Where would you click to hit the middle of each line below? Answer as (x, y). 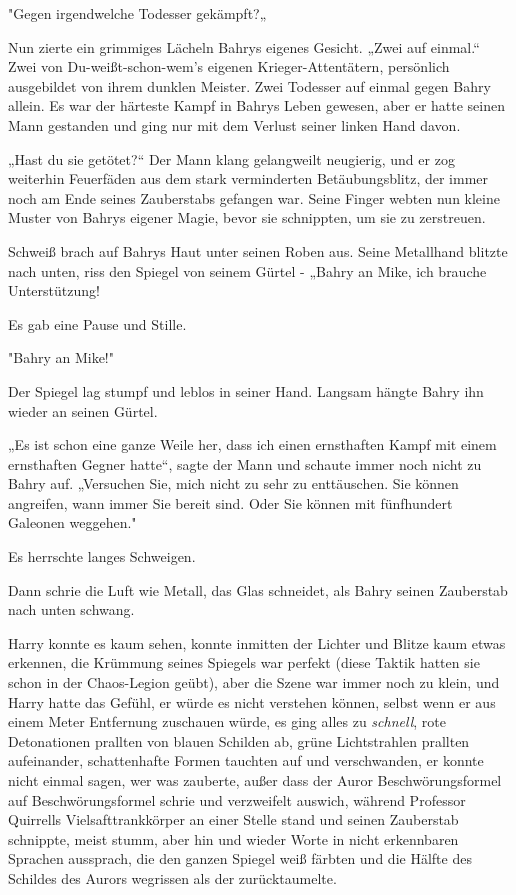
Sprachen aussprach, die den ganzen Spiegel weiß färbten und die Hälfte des (240, 858)
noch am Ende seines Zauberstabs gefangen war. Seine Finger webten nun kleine (254, 197)
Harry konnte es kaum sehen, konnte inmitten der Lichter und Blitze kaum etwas (257, 642)
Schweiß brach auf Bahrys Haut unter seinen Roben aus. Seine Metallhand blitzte (258, 250)
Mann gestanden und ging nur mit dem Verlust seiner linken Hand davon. (234, 124)
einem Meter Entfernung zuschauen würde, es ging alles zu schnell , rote (227, 721)
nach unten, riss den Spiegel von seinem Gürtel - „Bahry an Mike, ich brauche (247, 270)
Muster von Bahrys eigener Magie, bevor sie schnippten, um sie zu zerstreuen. (247, 217)
